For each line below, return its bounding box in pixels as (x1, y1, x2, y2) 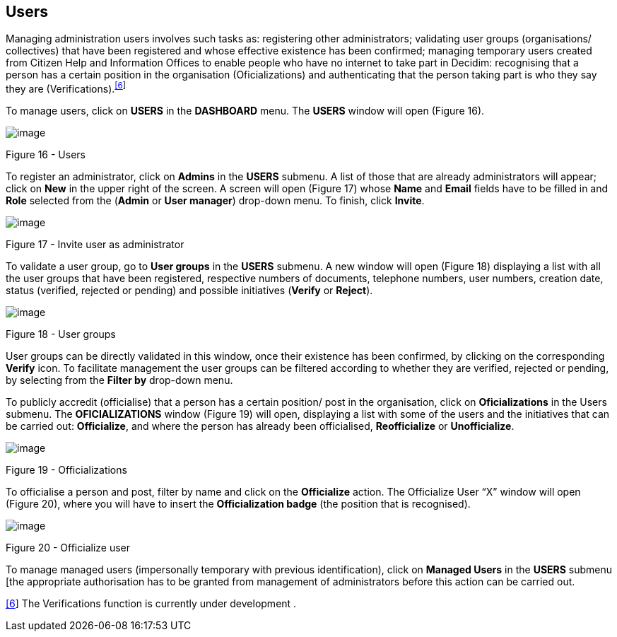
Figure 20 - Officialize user (6, 542, 131, 554)
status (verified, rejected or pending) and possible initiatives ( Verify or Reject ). (6, 284, 373, 297)
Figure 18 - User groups (6, 328, 116, 341)
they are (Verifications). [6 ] (6, 81, 127, 95)
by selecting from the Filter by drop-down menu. (6, 374, 233, 387)
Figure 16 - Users (6, 148, 86, 161)
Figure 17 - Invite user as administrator (6, 238, 184, 251)
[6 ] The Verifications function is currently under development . (6, 597, 297, 610)
